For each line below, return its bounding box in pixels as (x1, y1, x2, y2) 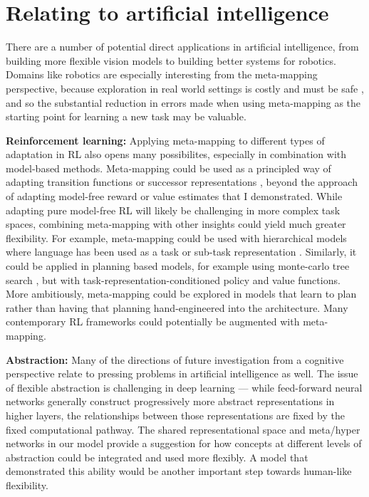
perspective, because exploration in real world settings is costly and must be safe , (6, 80, 364, 95)
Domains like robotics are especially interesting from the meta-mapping (6, 67, 318, 82)
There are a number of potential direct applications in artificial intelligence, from (6, 39, 359, 54)
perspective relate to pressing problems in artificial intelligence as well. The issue (6, 366, 358, 381)
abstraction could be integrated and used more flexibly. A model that (6, 449, 308, 464)
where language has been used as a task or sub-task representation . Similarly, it (6, 244, 357, 259)
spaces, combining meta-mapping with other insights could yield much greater (6, 216, 346, 231)
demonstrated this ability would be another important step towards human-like (6, 464, 352, 478)
